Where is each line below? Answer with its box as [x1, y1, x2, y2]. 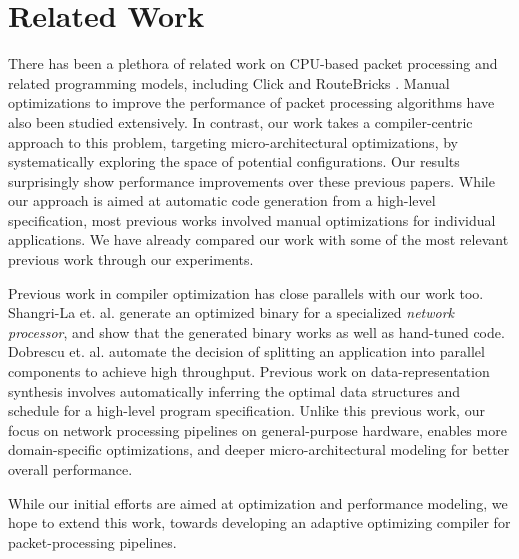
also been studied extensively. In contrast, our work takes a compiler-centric [8, 111, 473, 132]
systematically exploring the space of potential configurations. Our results [8, 151, 460, 172]
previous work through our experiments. [8, 249, 254, 270]
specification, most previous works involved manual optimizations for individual [8, 209, 496, 230]
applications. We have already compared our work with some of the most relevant [8, 229, 509, 250]
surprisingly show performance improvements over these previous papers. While [8, 170, 495, 191]
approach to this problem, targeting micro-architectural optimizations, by [8, 131, 458, 152]
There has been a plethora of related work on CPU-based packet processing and [8, 53, 498, 74]
